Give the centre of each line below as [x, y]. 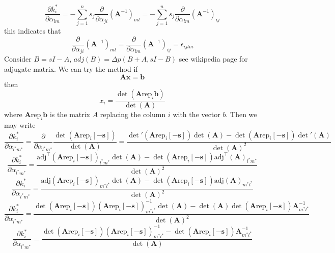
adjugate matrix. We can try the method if [71, 69]
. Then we [241, 114]
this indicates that [33, 31]
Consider [18, 59]
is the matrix [70, 114]
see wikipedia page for [213, 59]
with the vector [197, 114]
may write [20, 125]
